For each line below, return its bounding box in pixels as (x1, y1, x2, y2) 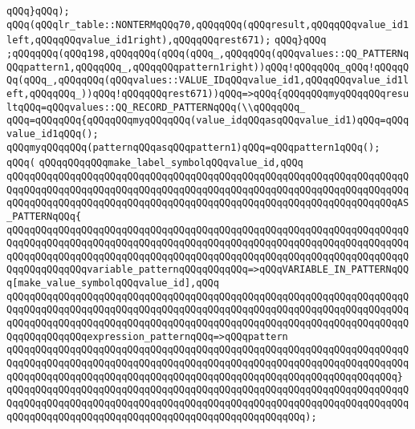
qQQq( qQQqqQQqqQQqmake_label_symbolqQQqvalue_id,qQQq (6, 157, 303, 169)
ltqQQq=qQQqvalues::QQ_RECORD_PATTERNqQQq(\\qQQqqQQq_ (6, 101, 306, 113)
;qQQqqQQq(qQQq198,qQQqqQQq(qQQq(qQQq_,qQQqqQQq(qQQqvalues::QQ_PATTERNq (6, 47, 409, 59)
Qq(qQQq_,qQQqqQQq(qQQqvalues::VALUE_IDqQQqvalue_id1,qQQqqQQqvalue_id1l (6, 75, 409, 87)
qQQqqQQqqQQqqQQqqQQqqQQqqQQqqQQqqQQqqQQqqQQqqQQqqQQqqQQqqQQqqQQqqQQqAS (6, 197, 409, 209)
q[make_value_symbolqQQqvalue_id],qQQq (6, 277, 219, 289)
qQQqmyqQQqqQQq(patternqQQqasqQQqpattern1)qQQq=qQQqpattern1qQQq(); (6, 141, 380, 153)
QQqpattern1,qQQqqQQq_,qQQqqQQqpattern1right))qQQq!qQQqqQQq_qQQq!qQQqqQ (6, 61, 409, 73)
